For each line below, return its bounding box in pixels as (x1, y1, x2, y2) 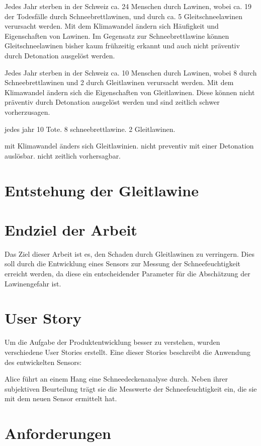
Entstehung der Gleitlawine (5, 180, 199, 200)
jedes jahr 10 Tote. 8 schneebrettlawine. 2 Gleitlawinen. (5, 123, 176, 134)
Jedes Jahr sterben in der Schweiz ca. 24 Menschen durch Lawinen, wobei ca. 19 (5, 1, 251, 11)
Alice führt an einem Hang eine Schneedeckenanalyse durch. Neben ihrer (5, 374, 228, 384)
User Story (5, 308, 82, 328)
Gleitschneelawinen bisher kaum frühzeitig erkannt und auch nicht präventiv (5, 40, 240, 51)
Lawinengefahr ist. (5, 278, 61, 288)
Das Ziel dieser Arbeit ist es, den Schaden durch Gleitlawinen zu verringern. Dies (5, 248, 254, 259)
